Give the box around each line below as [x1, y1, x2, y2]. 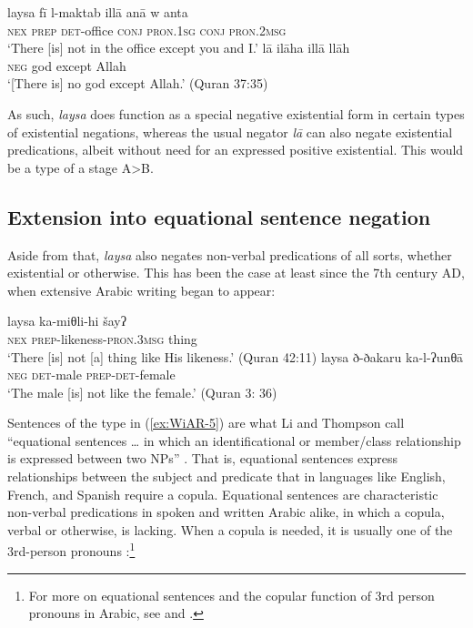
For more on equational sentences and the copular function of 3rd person [28, 585, 435, 604]
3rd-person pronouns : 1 [7, 539, 136, 561]
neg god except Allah [7, 56, 126, 75]
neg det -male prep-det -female [7, 365, 176, 384]
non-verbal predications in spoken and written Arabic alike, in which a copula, [7, 502, 445, 522]
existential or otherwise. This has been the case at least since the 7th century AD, [7, 263, 465, 282]
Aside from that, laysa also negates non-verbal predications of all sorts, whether [7, 245, 452, 264]
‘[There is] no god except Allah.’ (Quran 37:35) [7, 74, 268, 93]
